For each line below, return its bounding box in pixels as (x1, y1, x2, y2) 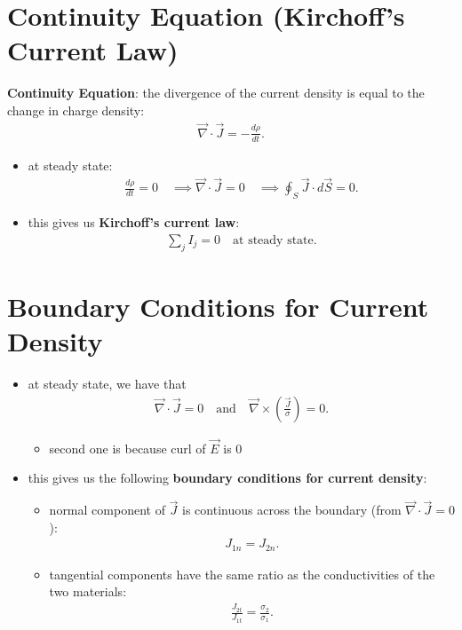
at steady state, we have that (28, 374, 187, 392)
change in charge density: (7, 100, 145, 119)
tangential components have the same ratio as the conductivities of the (49, 564, 435, 583)
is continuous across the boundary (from (182, 500, 402, 519)
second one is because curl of (49, 438, 206, 457)
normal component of (49, 500, 165, 519)
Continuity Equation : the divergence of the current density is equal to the (7, 83, 425, 102)
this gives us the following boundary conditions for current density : (28, 469, 427, 487)
